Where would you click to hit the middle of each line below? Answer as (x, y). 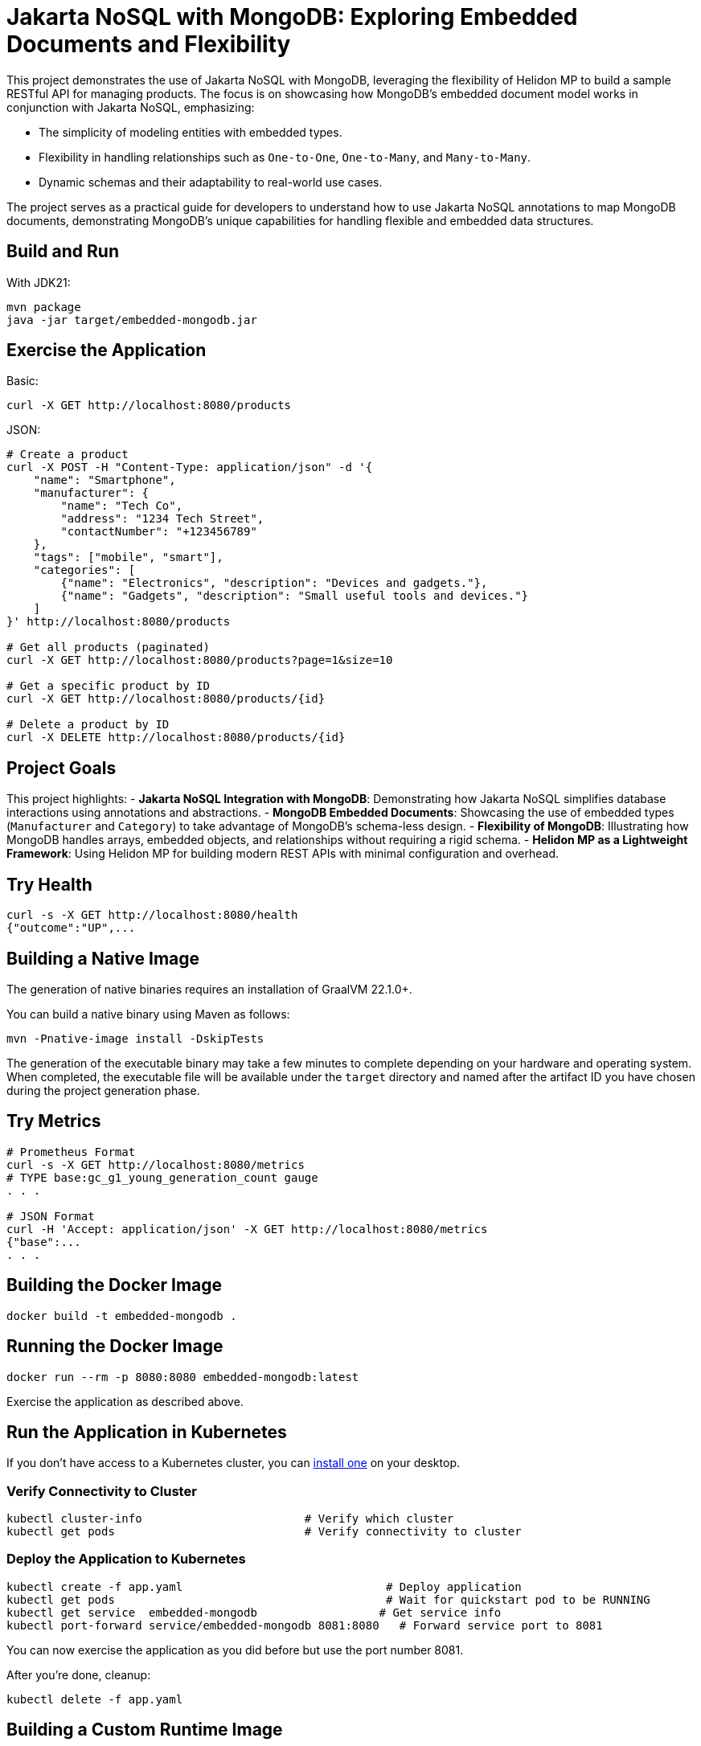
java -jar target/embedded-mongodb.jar (132, 320)
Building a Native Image (103, 958)
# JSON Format (51, 1216)
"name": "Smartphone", (105, 480)
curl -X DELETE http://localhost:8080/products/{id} (176, 738)
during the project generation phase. (103, 1090)
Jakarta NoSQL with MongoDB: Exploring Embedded (292, 17)
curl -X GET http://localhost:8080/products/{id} (166, 699)
